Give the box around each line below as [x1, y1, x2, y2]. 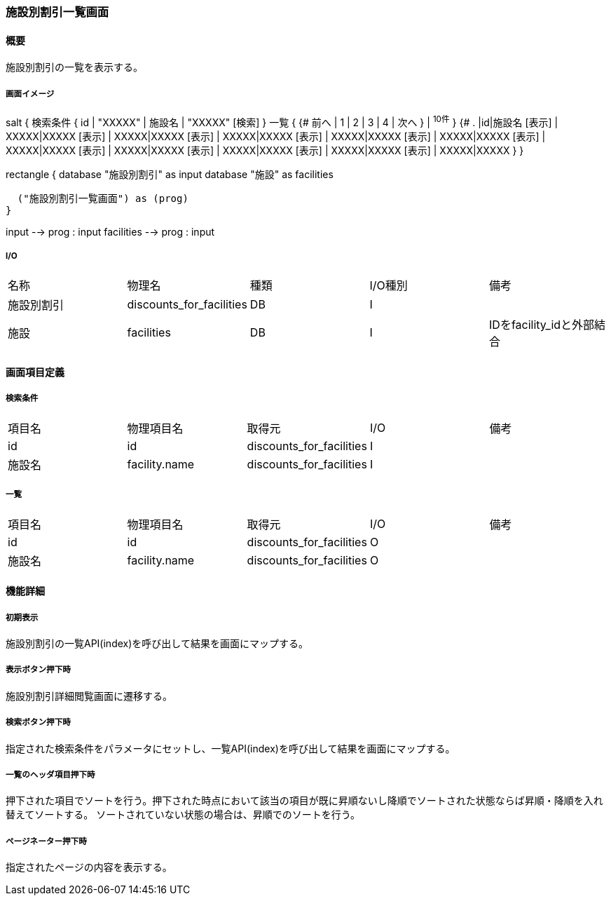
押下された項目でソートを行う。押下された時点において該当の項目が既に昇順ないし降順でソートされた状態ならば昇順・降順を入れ [6, 794, 603, 807]
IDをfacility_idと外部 [489, 318, 595, 332]
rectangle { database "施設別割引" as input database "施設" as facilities [6, 168, 334, 180]
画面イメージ [6, 88, 55, 99]
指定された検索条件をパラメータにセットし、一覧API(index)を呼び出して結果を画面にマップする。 [6, 742, 455, 754]
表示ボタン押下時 [6, 665, 71, 675]
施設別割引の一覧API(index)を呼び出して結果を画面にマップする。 [6, 637, 308, 649]
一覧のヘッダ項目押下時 [6, 769, 95, 780]
